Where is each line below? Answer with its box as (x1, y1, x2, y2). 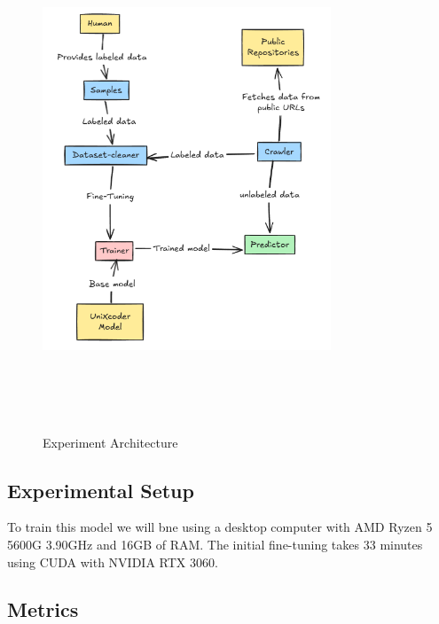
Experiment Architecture (43, 433, 178, 451)
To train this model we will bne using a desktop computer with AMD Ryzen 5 (7, 518, 433, 536)
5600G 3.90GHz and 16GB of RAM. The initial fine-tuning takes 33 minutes (7, 534, 423, 553)
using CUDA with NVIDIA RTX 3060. (7, 552, 218, 571)
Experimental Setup (7, 476, 194, 503)
